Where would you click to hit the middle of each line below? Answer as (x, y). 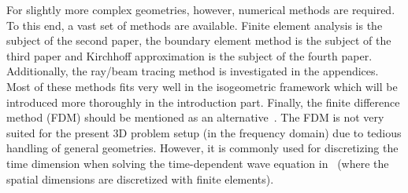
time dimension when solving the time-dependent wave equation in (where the (198, 163)
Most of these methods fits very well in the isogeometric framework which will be (202, 86)
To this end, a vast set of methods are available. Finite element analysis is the (195, 25)
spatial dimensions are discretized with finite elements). (140, 178)
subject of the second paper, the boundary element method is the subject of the (199, 40)
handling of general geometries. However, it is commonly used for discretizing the (202, 148)
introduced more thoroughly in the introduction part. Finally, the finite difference (203, 102)
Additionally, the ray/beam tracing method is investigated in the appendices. (193, 71)
